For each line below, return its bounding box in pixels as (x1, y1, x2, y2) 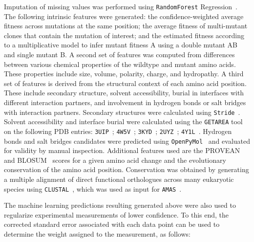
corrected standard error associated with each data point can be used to (4, 219, 220, 229)
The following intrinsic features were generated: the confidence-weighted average (4, 11, 244, 21)
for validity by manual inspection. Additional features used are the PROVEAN (4, 145, 240, 155)
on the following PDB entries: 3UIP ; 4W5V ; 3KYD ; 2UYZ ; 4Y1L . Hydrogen (4, 126, 232, 136)
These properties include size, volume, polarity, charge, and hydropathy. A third (4, 68, 244, 79)
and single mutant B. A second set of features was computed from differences (4, 49, 235, 60)
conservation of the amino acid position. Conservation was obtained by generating (4, 164, 249, 175)
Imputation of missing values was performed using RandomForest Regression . (4, 1, 237, 11)
